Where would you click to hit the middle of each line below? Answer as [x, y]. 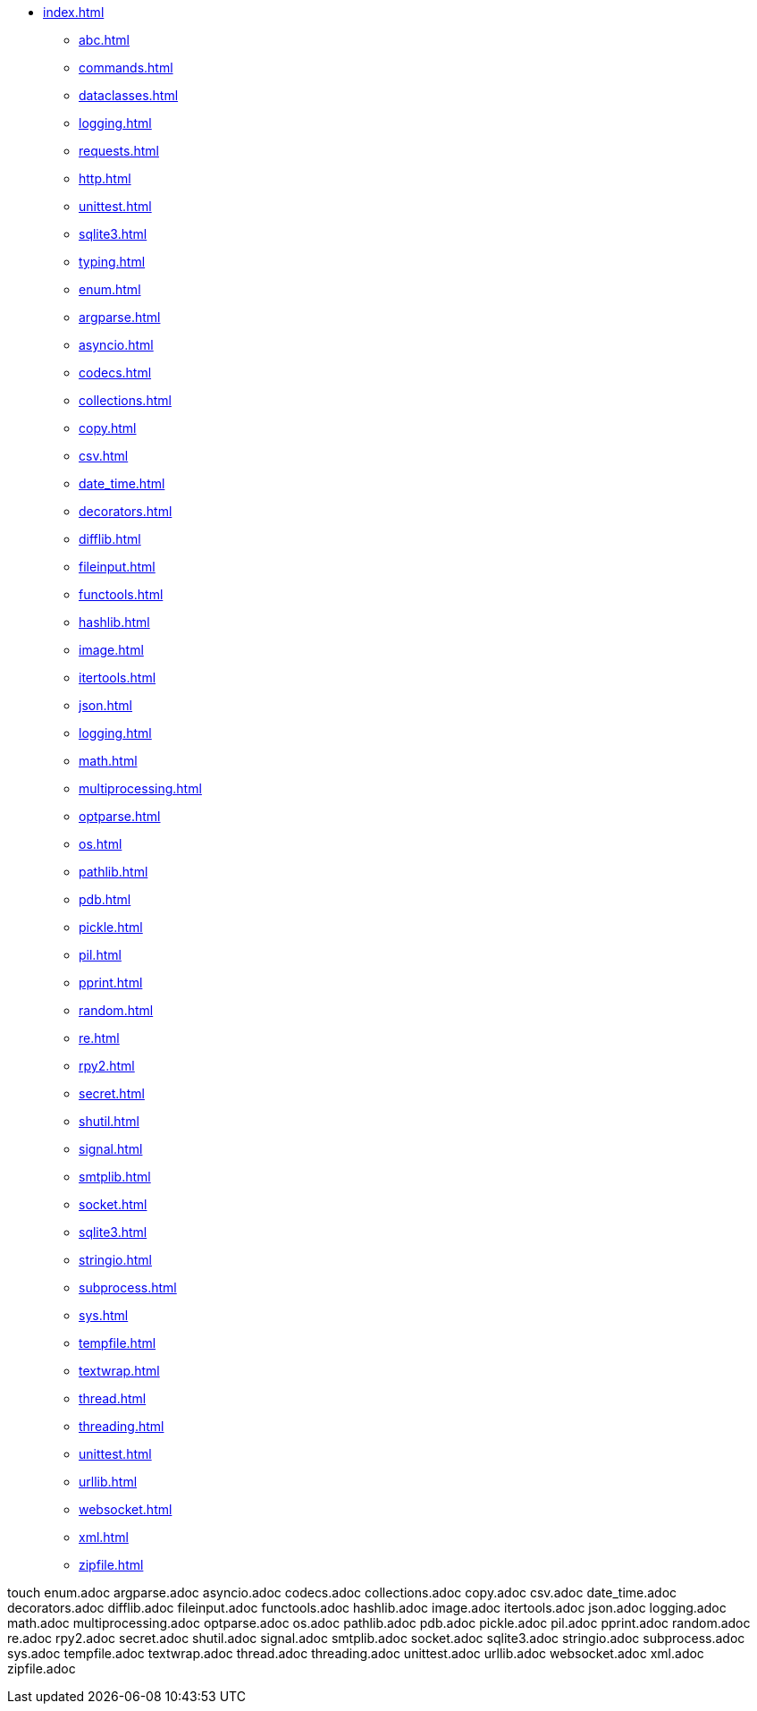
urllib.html [108, 1482]
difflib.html [110, 539]
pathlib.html [114, 872]
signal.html [111, 1149]
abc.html [104, 40]
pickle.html [111, 927]
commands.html [126, 68]
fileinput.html [117, 567]
